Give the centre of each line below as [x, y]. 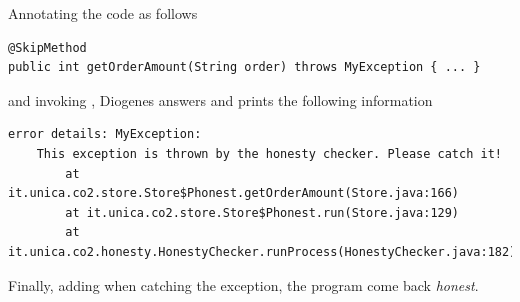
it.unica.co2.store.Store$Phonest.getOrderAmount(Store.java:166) [234, 193]
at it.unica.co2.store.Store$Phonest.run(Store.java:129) [262, 212]
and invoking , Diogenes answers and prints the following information [220, 99]
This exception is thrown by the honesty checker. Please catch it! [269, 153]
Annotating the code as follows [103, 13]
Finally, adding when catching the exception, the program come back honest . [243, 284]
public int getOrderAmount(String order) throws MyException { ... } [244, 67]
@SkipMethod [47, 47]
